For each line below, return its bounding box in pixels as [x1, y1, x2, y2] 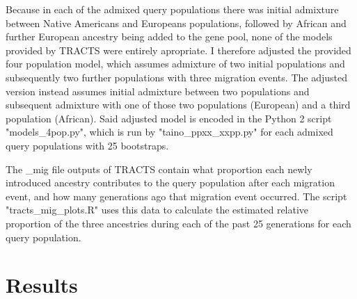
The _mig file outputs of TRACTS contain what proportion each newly [6, 161, 312, 176]
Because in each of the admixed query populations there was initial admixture [6, 2, 339, 16]
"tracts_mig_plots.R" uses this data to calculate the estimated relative [6, 202, 309, 217]
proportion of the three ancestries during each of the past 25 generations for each [6, 216, 351, 230]
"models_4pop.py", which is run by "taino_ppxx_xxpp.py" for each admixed [6, 124, 333, 139]
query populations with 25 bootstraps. [6, 138, 169, 152]
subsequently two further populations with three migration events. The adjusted [6, 70, 347, 84]
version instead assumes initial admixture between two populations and [6, 83, 310, 98]
